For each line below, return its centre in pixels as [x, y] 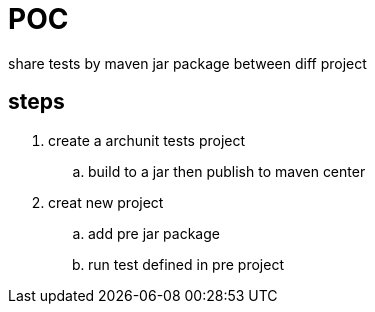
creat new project [106, 202]
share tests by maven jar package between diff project [187, 63]
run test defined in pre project [186, 264]
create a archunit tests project [147, 140]
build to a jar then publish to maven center [227, 171]
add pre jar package [154, 233]
